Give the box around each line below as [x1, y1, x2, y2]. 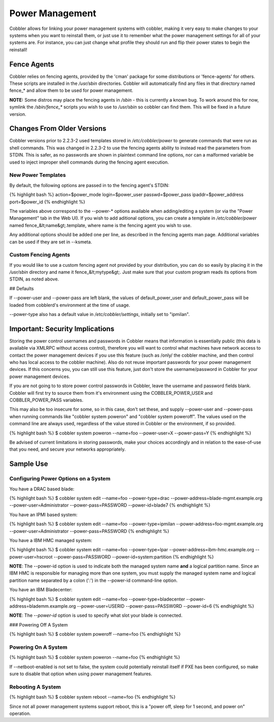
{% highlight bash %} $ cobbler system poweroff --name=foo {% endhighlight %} [9, 631, 181, 637]
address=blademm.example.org [9, 603, 76, 609]
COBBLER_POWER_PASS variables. [9, 397, 84, 403]
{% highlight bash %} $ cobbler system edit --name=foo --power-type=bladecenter [9, 596, 185, 602]
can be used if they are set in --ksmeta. [9, 239, 92, 245]
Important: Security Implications [9, 324, 115, 333]
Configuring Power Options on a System [9, 475, 111, 482]
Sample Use [9, 460, 48, 468]
